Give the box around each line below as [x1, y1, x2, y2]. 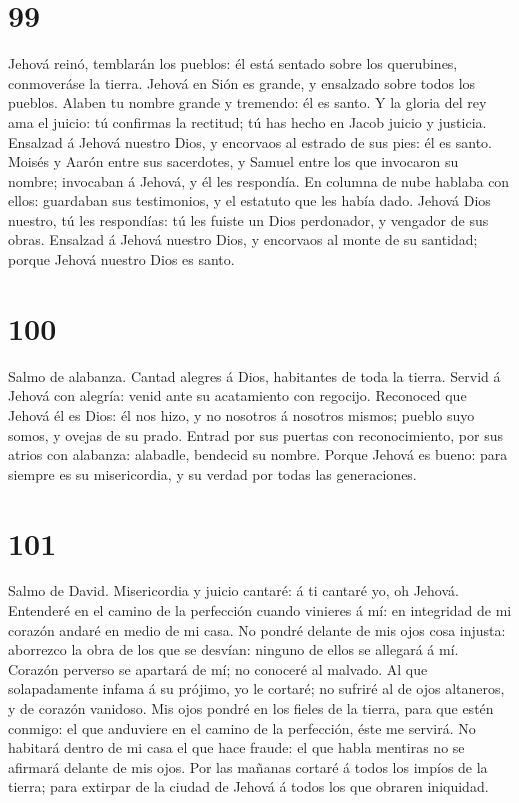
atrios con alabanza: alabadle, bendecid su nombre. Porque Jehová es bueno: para [8, 444, 508, 465]
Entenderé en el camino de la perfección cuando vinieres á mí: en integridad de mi [8, 600, 512, 621]
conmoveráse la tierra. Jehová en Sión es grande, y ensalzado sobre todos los [8, 72, 476, 93]
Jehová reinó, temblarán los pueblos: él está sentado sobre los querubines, [8, 53, 458, 74]
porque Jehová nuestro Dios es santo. [8, 249, 235, 270]
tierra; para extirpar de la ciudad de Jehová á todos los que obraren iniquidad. [8, 776, 489, 797]
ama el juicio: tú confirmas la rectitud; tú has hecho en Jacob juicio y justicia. [8, 111, 487, 132]
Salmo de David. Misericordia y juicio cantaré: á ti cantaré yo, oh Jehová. [8, 580, 459, 601]
